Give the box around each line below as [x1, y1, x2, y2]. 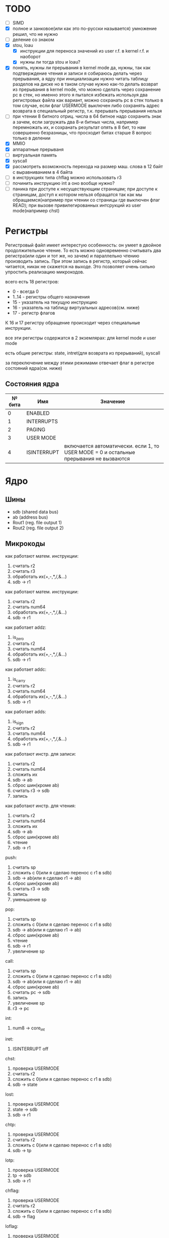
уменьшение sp [12, 896, 47, 902]
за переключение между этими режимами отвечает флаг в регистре [5, 360, 154, 366]
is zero [12, 634, 24, 641]
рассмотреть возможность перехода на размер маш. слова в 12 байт [12, 163, 163, 169]
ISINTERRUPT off [12, 1046, 49, 1052]
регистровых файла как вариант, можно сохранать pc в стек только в [12, 97, 163, 104]
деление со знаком [12, 36, 54, 43]
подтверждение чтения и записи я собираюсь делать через [12, 70, 142, 76]
